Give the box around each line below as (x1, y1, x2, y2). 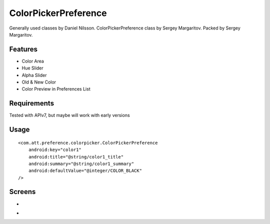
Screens (9, 187, 36, 196)
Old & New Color (21, 79, 56, 85)
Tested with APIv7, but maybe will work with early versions (9, 112, 130, 118)
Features (9, 45, 37, 53)
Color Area (21, 58, 44, 64)
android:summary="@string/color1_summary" (28, 160, 134, 166)
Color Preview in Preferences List (21, 86, 90, 92)
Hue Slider (21, 65, 43, 71)
